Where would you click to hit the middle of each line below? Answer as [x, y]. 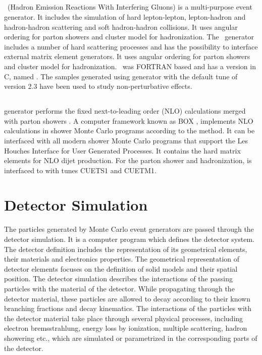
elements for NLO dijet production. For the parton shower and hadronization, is [128, 160]
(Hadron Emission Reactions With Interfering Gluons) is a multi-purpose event [130, 7]
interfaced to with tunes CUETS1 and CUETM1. [80, 170]
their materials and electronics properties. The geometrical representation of [122, 259]
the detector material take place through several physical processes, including [124, 318]
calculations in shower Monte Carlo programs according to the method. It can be [129, 131]
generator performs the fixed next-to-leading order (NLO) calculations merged [125, 111]
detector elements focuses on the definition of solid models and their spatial [121, 268]
